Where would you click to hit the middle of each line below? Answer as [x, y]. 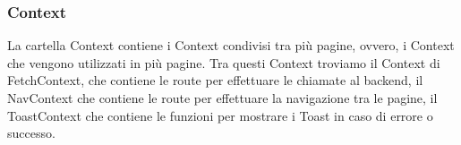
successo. [31, 133]
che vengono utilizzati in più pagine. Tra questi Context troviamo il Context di [224, 62]
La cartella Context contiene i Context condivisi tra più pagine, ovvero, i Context [231, 45]
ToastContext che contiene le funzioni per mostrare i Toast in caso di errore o [220, 115]
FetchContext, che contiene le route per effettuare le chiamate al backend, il [215, 80]
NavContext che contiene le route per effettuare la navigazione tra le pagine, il [222, 98]
